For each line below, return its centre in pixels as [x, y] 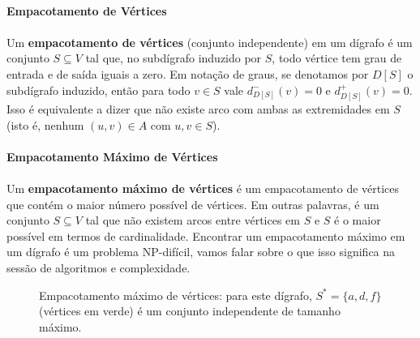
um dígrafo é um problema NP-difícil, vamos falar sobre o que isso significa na [201, 252]
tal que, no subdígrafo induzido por [174, 58]
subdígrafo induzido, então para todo [99, 90]
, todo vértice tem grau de [337, 58]
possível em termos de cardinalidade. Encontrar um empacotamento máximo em [206, 235]
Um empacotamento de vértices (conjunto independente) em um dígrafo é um [210, 42]
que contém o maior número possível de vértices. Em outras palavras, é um [193, 204]
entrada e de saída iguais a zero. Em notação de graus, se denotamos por [188, 73]
